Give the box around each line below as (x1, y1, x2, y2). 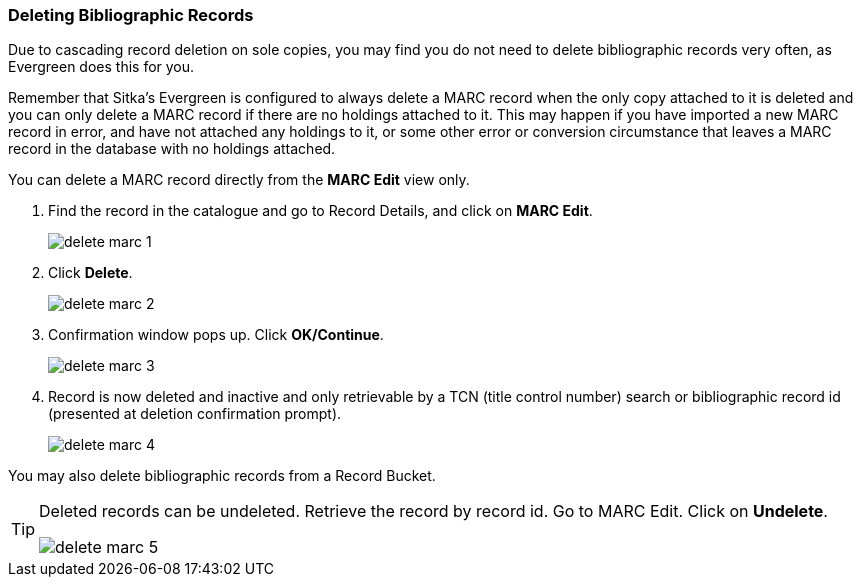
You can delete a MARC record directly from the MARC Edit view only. (8, 171, 470, 189)
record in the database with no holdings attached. (8, 140, 336, 158)
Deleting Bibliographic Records (8, 5, 254, 25)
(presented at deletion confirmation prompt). (48, 405, 342, 423)
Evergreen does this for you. (8, 58, 195, 76)
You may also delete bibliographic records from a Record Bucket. (8, 467, 436, 485)
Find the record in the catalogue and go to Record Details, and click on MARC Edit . (48, 202, 593, 220)
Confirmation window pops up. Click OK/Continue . (48, 326, 384, 344)
